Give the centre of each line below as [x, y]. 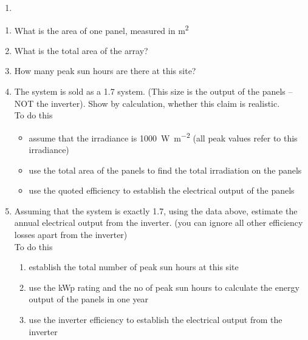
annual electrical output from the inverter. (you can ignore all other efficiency [159, 223]
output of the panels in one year [89, 299]
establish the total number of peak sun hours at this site [134, 267]
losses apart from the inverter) [71, 235]
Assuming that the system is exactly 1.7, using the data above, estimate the [156, 210]
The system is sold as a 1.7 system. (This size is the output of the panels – [153, 91]
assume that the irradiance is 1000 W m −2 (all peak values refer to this [163, 137]
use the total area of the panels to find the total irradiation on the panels [165, 170]
